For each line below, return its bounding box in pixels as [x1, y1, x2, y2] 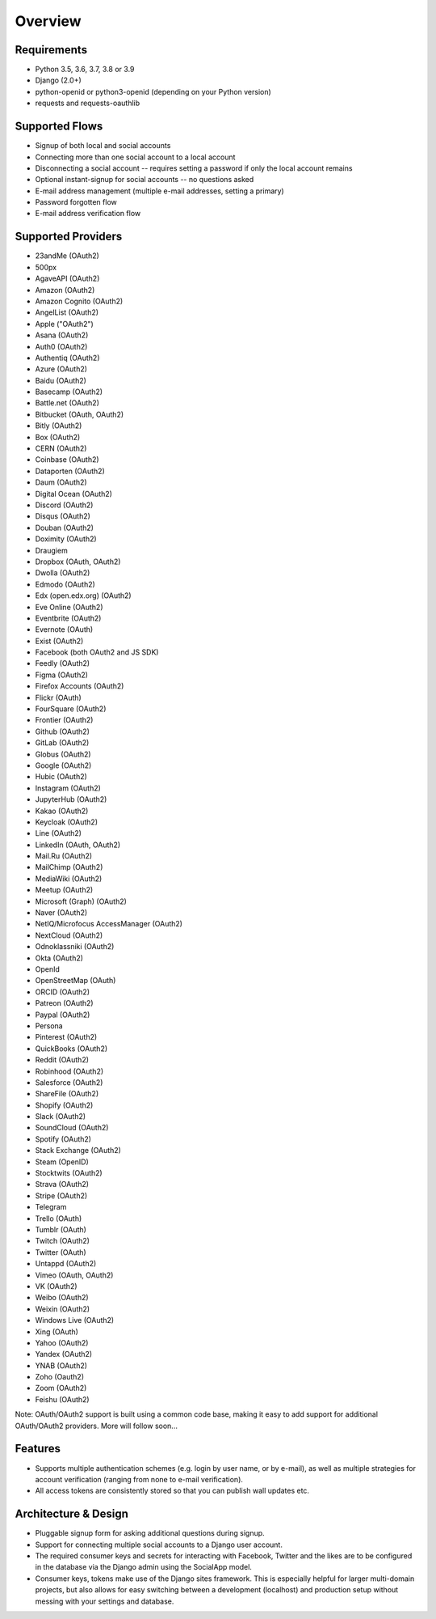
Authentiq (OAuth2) [35, 353, 100, 362]
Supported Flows [15, 120, 103, 134]
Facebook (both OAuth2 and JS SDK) [35, 647, 159, 657]
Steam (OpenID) [35, 1157, 89, 1167]
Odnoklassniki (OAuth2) [35, 942, 115, 951]
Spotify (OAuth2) [35, 1134, 92, 1144]
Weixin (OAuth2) [35, 1303, 90, 1314]
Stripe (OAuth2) [35, 1190, 88, 1201]
